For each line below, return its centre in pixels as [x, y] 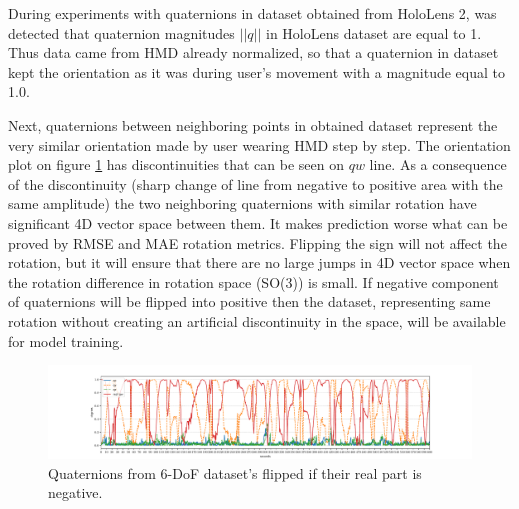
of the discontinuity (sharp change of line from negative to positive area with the [255, 183]
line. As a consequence [438, 164]
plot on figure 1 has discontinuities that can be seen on [176, 164]
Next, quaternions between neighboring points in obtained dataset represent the [253, 124]
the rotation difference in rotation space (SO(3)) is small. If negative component [253, 281]
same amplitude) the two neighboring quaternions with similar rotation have [242, 203]
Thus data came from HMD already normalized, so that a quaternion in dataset [253, 52]
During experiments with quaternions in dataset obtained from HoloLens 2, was [252, 13]
